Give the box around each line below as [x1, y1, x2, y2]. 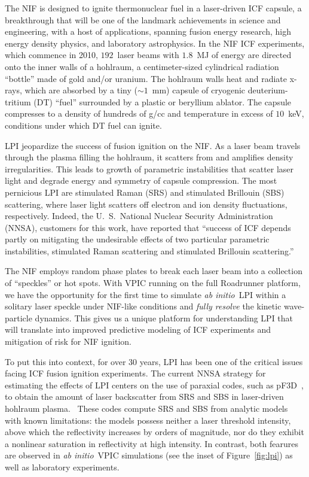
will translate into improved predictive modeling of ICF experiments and [5, 323, 271, 336]
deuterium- [247, 84, 288, 96]
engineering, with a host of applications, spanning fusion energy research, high [5, 25, 291, 38]
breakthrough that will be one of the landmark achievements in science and [5, 13, 281, 26]
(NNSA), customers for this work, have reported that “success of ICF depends [5, 221, 291, 233]
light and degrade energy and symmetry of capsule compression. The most [5, 174, 277, 187]
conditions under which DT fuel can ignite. [5, 119, 162, 131]
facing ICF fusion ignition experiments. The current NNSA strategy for [5, 367, 266, 379]
